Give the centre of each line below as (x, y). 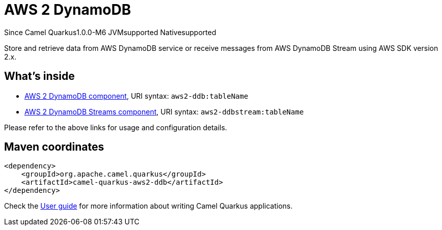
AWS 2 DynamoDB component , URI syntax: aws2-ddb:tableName (136, 96)
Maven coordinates (54, 147)
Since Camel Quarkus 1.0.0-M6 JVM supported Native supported (110, 32)
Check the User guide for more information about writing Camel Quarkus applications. (148, 206)
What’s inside (39, 76)
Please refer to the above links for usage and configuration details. (116, 127)
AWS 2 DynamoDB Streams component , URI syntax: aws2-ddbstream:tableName (164, 111)
